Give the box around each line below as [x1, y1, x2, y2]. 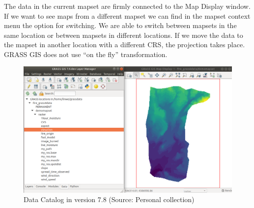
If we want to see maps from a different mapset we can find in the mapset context [4, 10, 251, 21]
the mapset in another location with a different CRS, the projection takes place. [4, 39, 245, 50]
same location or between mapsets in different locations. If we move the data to [4, 30, 243, 40]
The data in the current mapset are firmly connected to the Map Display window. [4, 1, 251, 11]
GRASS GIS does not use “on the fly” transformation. [4, 49, 168, 59]
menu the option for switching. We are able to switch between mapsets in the [4, 20, 237, 30]
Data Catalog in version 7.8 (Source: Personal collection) [24, 194, 195, 205]
